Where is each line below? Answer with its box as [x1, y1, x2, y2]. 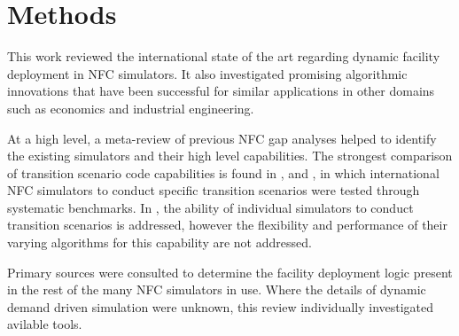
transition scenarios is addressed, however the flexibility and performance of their [7, 215, 447, 234]
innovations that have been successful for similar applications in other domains [7, 82, 435, 100]
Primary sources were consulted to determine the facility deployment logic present [7, 262, 453, 281]
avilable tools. [7, 315, 82, 333]
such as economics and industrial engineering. [7, 98, 254, 117]
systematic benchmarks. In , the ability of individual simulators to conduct [7, 198, 414, 216]
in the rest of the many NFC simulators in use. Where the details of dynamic [7, 280, 426, 299]
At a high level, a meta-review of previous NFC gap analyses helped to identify [7, 129, 437, 147]
